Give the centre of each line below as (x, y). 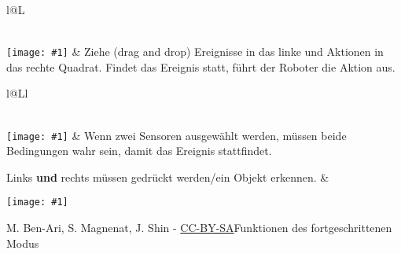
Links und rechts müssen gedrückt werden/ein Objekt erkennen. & (168, 177)
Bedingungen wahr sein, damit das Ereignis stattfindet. (139, 151)
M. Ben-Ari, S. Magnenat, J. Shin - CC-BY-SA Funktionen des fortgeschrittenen (199, 228)
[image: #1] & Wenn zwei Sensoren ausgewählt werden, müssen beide (177, 135)
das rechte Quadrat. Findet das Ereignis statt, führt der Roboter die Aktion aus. (201, 66)
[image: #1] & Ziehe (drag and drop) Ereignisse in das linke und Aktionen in (195, 52)
